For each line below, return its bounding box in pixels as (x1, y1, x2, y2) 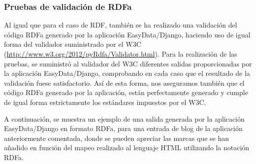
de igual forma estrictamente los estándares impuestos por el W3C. (4, 97, 206, 107)
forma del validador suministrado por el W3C (4, 39, 141, 49)
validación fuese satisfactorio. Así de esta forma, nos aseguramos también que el (4, 77, 245, 88)
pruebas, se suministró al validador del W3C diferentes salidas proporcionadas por (4, 58, 252, 68)
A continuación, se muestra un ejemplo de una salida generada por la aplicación (4, 113, 245, 124)
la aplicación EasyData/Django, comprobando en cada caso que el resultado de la (4, 68, 250, 78)
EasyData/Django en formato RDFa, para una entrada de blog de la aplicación (4, 123, 243, 133)
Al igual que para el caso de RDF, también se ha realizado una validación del (4, 20, 237, 30)
